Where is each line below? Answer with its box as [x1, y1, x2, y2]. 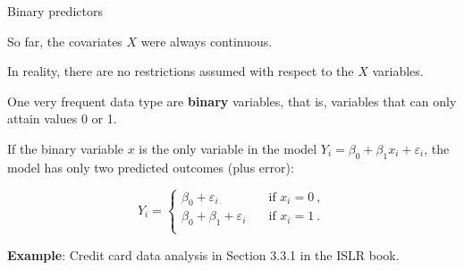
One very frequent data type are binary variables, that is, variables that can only [7, 91, 457, 110]
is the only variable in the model [139, 139, 317, 157]
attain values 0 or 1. [7, 109, 117, 128]
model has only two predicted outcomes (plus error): [7, 157, 294, 176]
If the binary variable [7, 139, 123, 157]
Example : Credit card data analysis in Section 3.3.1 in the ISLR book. [7, 245, 400, 264]
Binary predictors [7, 2, 103, 20]
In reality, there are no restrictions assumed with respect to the [7, 62, 354, 80]
